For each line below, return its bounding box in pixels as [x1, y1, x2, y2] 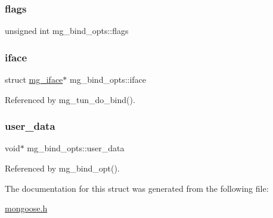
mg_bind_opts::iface [70, 73, 147, 86]
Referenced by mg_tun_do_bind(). [5, 93, 135, 105]
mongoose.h [5, 202, 48, 214]
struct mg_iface [5, 73, 63, 86]
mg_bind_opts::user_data [27, 142, 125, 154]
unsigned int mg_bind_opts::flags [5, 24, 129, 37]
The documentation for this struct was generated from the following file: [5, 182, 269, 194]
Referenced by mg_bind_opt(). [5, 162, 120, 175]
